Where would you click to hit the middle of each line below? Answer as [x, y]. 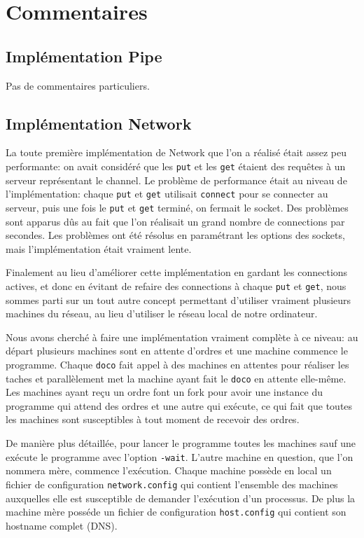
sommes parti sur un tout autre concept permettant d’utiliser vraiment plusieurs [178, 299]
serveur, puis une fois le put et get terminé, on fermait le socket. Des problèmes [177, 207]
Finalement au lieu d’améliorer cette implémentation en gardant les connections [177, 272]
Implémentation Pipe [84, 56]
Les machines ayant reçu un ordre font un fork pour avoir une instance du [164, 392]
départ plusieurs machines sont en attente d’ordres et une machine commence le [177, 351]
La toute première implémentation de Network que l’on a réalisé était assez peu [176, 152]
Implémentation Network [99, 123]
